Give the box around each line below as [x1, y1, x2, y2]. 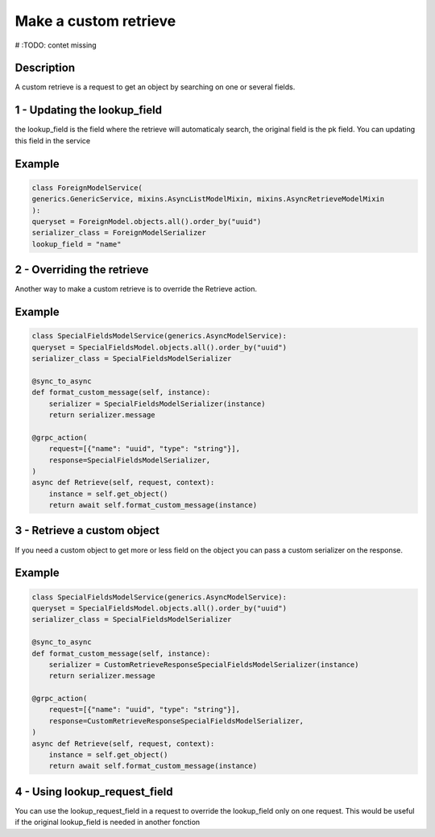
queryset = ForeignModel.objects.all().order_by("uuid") [31, 217, 262, 226]
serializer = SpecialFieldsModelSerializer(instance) [48, 399, 266, 408]
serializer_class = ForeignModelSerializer [31, 228, 207, 238]
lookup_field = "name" [31, 239, 122, 249]
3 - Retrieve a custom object [14, 524, 160, 537]
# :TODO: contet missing [14, 40, 97, 50]
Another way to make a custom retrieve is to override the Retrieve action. [14, 284, 258, 294]
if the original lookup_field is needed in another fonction [14, 818, 201, 827]
